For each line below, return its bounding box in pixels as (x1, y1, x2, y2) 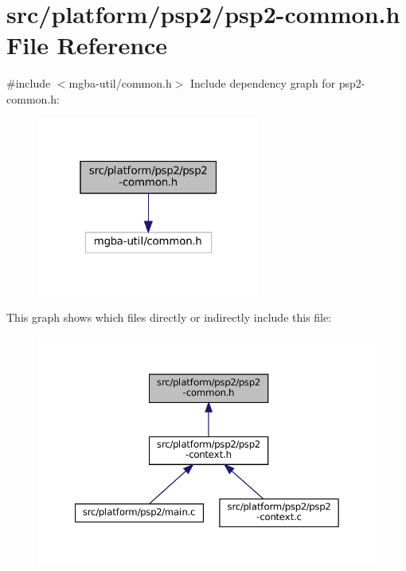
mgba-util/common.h (68, 75, 172, 92)
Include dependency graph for (190, 75, 336, 92)
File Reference (6, 29, 168, 61)
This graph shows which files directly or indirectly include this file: (6, 309, 332, 326)
